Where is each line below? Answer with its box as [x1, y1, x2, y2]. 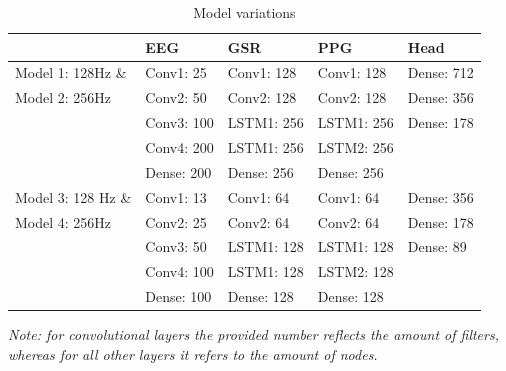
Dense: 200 [145, 161, 212, 182]
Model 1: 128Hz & [15, 62, 127, 83]
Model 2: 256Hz [15, 87, 112, 108]
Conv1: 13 [145, 186, 207, 207]
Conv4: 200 [145, 136, 214, 157]
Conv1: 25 [145, 62, 207, 83]
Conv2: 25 [145, 211, 207, 232]
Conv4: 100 [145, 261, 214, 282]
